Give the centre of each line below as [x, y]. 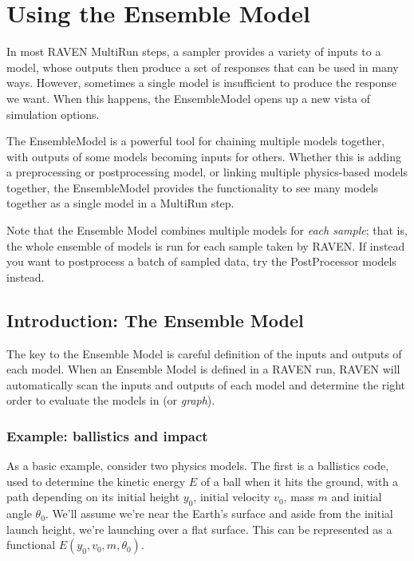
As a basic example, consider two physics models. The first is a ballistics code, [198, 466]
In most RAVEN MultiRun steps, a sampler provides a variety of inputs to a [194, 51]
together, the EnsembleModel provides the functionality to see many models [193, 187]
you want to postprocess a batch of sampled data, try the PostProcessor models [201, 261]
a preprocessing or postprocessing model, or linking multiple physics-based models [207, 172]
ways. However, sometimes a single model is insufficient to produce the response [202, 83]
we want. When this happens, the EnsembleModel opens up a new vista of [188, 98]
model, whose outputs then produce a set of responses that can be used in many [203, 67]
